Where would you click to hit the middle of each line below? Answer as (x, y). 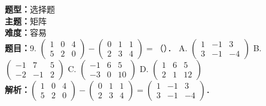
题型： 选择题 (30, 9)
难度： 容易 (26, 32)
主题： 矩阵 (26, 21)
